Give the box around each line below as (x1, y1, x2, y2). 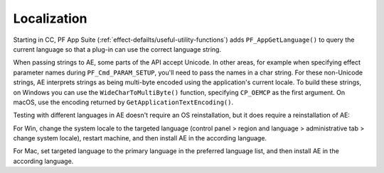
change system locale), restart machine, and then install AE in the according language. (13, 134, 267, 143)
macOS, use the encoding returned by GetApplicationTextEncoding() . (13, 98, 234, 106)
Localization (13, 11, 87, 26)
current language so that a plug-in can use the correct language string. (13, 45, 222, 53)
